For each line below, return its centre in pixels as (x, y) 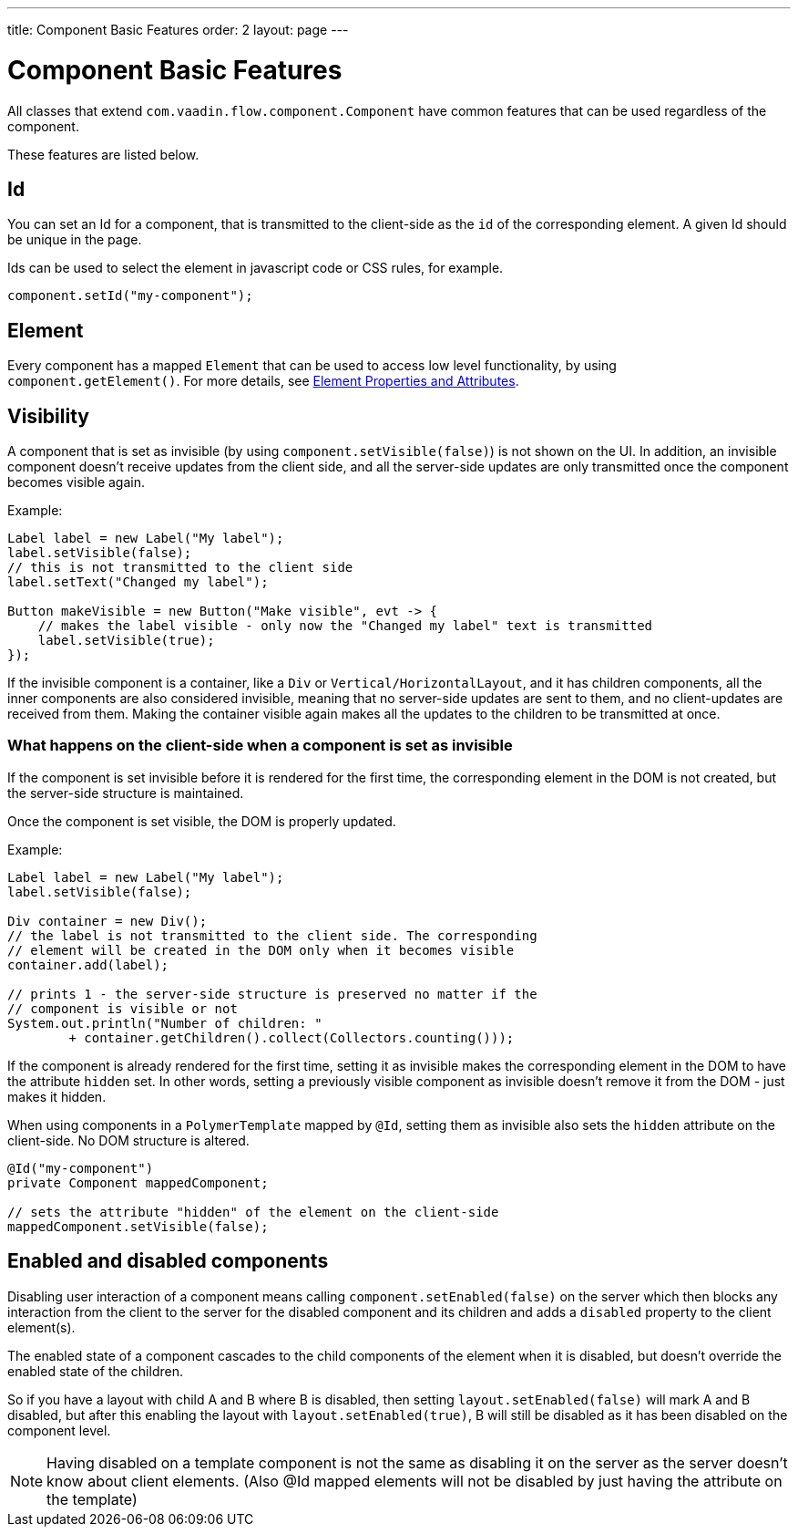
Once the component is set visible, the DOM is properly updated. (202, 821)
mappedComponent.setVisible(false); (138, 1226)
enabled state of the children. (95, 1371)
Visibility (48, 416)
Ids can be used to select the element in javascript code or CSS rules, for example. (256, 268)
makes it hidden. (57, 1096)
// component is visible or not (123, 1008)
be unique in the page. (75, 240)
